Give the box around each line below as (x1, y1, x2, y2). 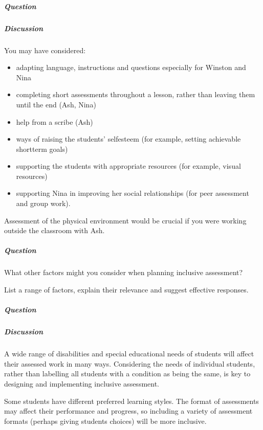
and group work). (16, 198, 71, 209)
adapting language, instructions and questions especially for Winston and (16, 62, 246, 73)
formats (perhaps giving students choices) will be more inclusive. (4, 415, 207, 426)
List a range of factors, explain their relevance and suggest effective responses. (4, 284, 249, 295)
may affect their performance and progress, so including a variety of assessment (4, 405, 253, 416)
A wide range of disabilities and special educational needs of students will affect (4, 348, 254, 359)
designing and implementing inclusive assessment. (4, 378, 160, 389)
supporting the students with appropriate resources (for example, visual (16, 161, 241, 171)
